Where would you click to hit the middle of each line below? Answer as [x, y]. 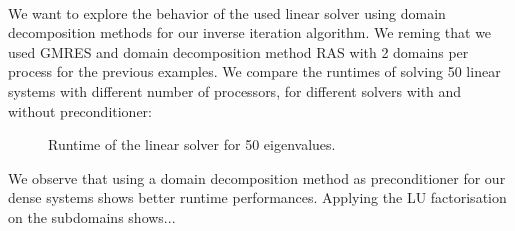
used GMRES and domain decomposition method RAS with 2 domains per [238, 51]
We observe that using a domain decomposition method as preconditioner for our [257, 177]
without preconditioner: [80, 110]
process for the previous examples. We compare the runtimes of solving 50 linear [254, 71]
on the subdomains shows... [92, 216]
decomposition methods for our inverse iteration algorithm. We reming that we [250, 32]
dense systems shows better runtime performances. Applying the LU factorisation [257, 197]
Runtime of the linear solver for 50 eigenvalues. [192, 144]
